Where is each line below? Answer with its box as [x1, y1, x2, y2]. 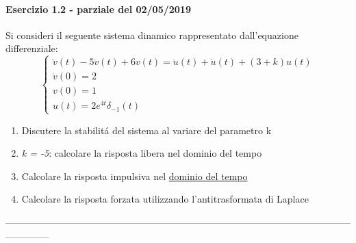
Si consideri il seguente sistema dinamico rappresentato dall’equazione [5, 27, 298, 42]
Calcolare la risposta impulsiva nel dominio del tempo [21, 168, 248, 183]
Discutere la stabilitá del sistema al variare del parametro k [21, 123, 272, 137]
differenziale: [5, 41, 58, 55]
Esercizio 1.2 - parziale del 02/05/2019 [5, 1, 191, 16]
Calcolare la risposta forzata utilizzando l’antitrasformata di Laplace [21, 192, 309, 206]
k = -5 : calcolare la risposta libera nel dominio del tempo [21, 146, 262, 160]
